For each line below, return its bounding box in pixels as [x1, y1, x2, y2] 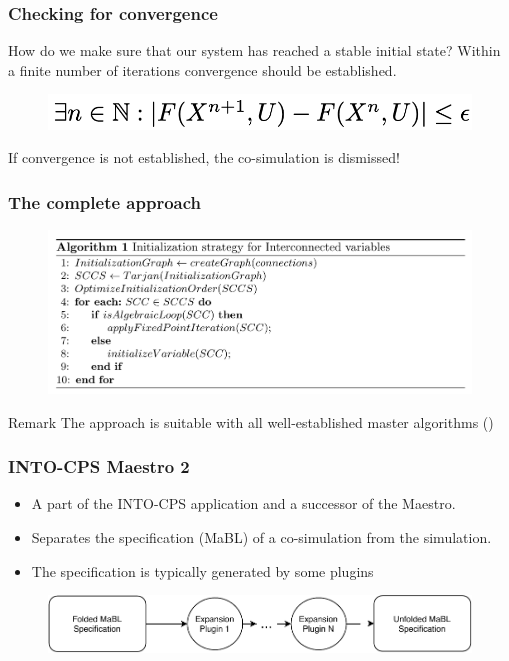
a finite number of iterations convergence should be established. [8, 59, 397, 80]
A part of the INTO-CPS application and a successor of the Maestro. [31, 493, 456, 514]
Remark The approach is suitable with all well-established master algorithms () [8, 411, 494, 432]
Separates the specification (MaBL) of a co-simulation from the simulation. [31, 526, 492, 547]
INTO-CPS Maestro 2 [8, 454, 190, 479]
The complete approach [8, 189, 202, 214]
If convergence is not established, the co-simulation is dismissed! [8, 147, 400, 168]
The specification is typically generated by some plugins [31, 560, 374, 581]
